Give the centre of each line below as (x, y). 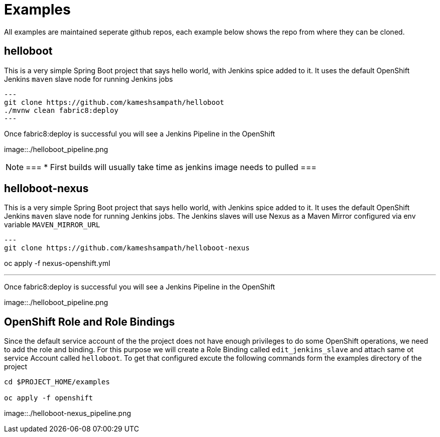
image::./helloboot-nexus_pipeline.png (68, 413)
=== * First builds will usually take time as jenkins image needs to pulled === (171, 167)
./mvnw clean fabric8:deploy (61, 110)
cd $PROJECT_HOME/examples (57, 382)
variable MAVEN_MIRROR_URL (52, 225)
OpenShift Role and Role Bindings (90, 322)
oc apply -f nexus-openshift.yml (57, 263)
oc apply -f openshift (49, 398)
